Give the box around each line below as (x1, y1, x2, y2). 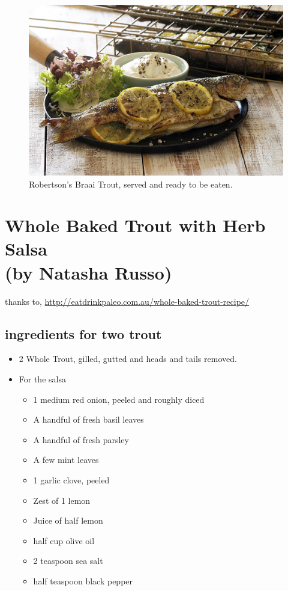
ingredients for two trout (5, 324, 162, 343)
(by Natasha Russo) (5, 260, 172, 284)
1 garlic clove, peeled (33, 473, 110, 486)
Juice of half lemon (33, 514, 103, 527)
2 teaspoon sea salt (33, 554, 103, 567)
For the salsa (19, 372, 66, 385)
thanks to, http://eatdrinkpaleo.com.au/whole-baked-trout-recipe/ (5, 295, 250, 307)
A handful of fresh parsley (33, 433, 129, 446)
